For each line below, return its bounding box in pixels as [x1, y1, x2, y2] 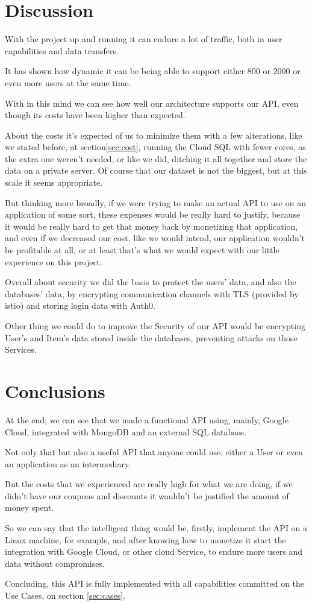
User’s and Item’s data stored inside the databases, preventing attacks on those [5, 331, 298, 344]
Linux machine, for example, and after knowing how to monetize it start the [5, 533, 286, 546]
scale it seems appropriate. [5, 176, 103, 189]
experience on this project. [5, 255, 102, 268]
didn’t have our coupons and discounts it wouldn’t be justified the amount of [5, 489, 289, 502]
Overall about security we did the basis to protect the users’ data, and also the [5, 276, 296, 288]
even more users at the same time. [5, 76, 131, 89]
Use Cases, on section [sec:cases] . [5, 589, 125, 602]
